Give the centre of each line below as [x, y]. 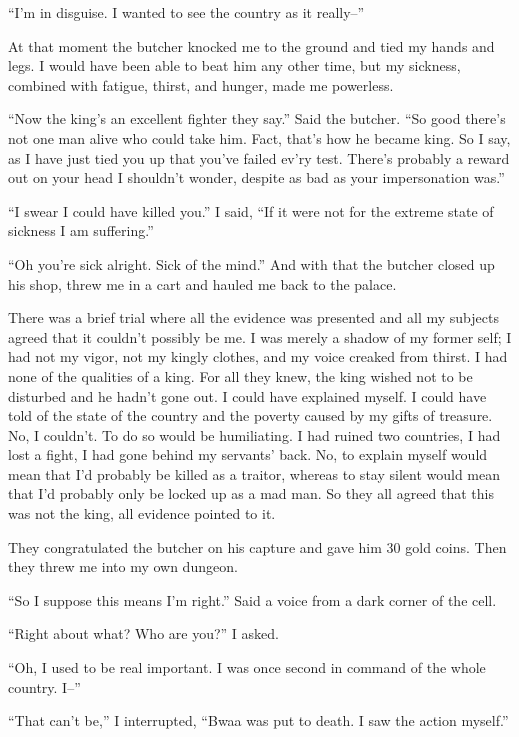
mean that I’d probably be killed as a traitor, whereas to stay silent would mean [254, 473]
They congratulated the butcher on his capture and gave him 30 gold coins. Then [257, 546]
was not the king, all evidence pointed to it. [142, 513]
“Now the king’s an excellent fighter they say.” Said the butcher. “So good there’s [257, 118]
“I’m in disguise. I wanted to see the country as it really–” [186, 12]
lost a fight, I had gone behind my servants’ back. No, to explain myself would [248, 454]
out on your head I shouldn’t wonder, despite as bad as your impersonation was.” [256, 177]
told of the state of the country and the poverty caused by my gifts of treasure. [250, 415]
